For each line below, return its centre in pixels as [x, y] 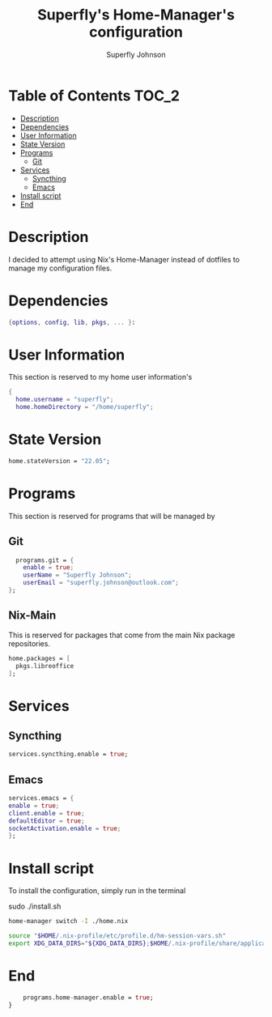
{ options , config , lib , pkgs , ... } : [72, 322]
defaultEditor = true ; [47, 821]
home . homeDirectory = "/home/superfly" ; [85, 407]
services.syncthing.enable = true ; [68, 755]
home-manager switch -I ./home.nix [68, 921]
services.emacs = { [41, 798]
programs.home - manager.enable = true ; [88, 998]
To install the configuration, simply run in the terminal [97, 891]
